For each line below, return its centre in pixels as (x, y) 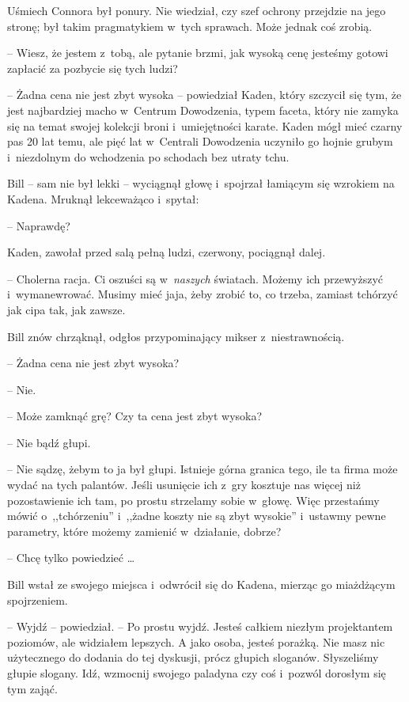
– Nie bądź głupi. (49, 442)
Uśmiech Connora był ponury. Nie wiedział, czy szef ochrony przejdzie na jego (197, 10)
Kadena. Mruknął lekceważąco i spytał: (103, 198)
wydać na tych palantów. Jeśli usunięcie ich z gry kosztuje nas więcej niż (184, 485)
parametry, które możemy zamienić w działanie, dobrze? (144, 531)
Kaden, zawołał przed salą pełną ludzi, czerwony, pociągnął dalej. (167, 252)
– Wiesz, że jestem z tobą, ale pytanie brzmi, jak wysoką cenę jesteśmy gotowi (198, 53)
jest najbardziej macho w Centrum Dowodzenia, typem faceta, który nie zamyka (203, 110)
